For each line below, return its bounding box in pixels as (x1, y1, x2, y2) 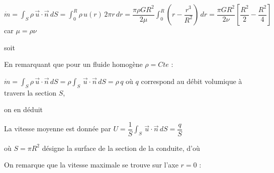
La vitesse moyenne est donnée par (4, 123, 111, 134)
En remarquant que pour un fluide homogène (4, 59, 143, 69)
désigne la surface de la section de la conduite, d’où (42, 142, 200, 153)
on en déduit (4, 104, 43, 115)
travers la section (4, 87, 57, 98)
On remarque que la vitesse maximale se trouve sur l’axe (4, 159, 178, 170)
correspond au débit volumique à (141, 75, 242, 86)
